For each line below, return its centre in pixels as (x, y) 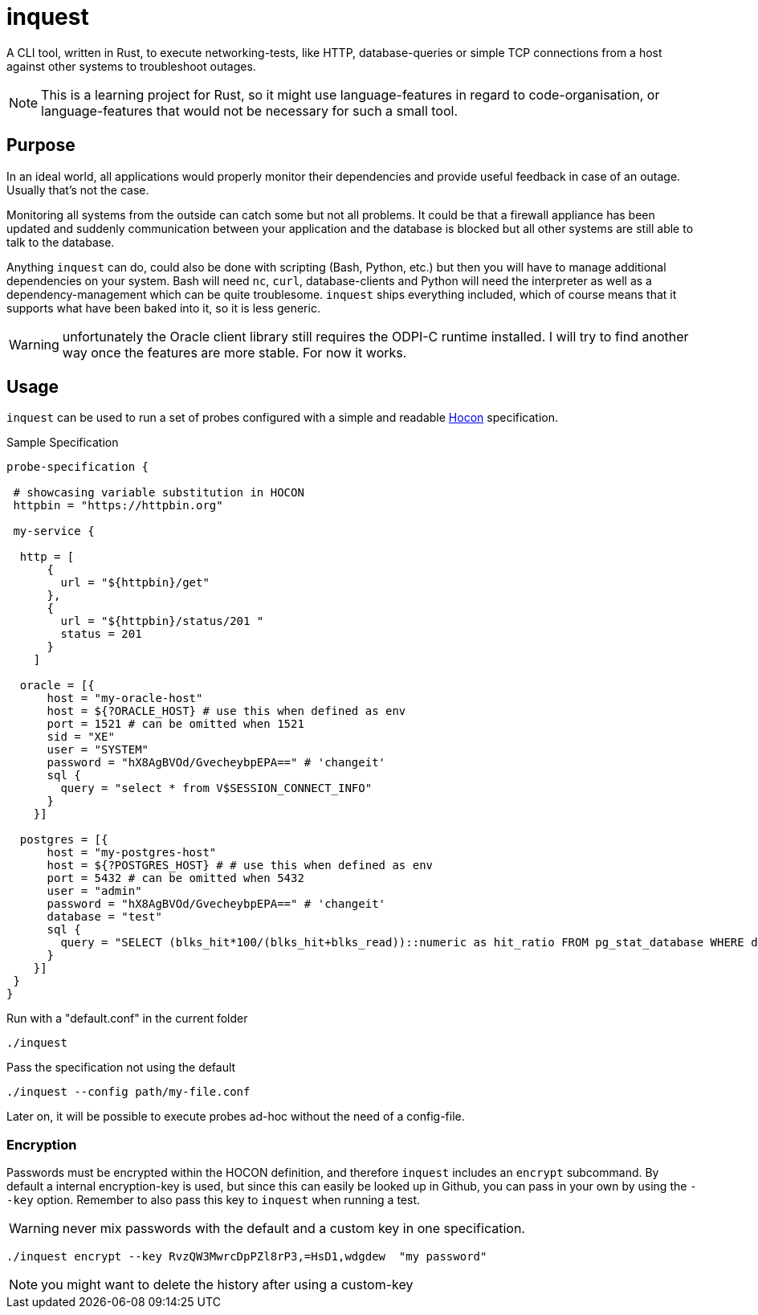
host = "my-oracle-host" (125, 698)
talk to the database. (61, 242)
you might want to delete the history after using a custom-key (227, 1285)
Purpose (41, 145)
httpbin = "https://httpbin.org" (118, 506)
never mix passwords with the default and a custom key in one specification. (293, 1229)
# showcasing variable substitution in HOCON (159, 493)
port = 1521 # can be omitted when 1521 (175, 724)
